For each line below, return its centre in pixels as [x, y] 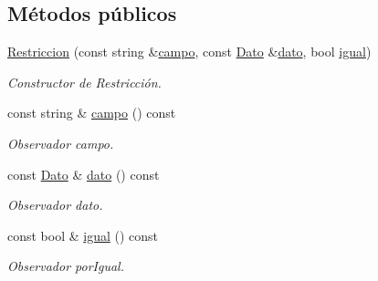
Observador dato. [55, 205]
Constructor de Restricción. [84, 82]
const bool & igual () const [83, 235]
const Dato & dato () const [84, 174]
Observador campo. [61, 143]
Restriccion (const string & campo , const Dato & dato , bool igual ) [189, 52]
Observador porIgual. [66, 266]
